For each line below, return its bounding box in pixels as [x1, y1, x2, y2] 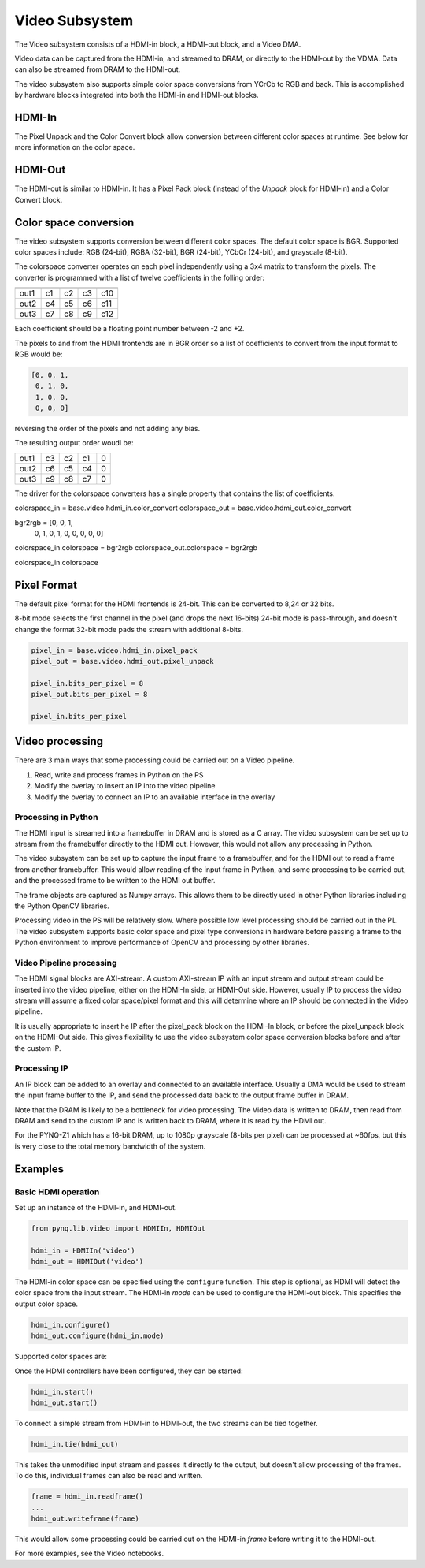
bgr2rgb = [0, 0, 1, [14, 517, 74, 527]
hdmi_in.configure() [31, 1320, 110, 1329]
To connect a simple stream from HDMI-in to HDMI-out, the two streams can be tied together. [14, 1418, 318, 1428]
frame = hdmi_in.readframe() [31, 1492, 144, 1501]
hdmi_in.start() [31, 1387, 94, 1396]
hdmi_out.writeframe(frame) [31, 1514, 139, 1523]
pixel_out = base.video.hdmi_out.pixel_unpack [31, 657, 214, 665]
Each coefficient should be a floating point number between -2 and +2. [14, 324, 245, 333]
